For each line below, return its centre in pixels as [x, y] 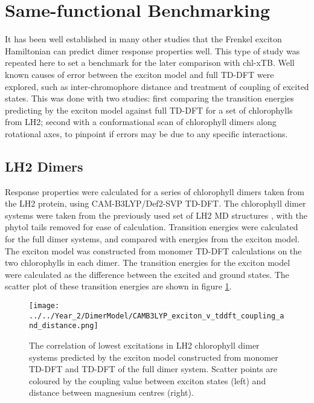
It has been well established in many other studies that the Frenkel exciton [143, 39]
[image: [44, 306]
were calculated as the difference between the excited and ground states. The [147, 274]
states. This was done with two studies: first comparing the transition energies [149, 98]
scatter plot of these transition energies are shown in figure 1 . [118, 286]
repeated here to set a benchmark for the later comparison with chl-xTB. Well [150, 63]
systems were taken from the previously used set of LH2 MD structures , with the [156, 215]
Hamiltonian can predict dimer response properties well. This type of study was [152, 50]
